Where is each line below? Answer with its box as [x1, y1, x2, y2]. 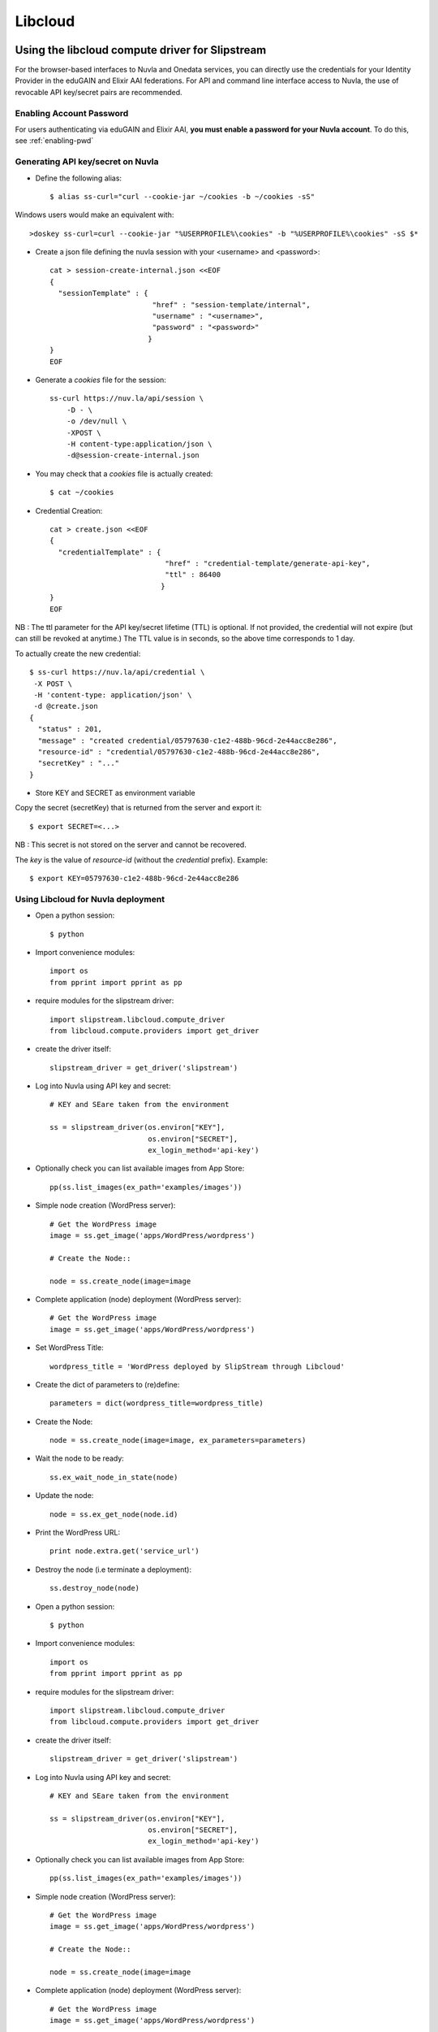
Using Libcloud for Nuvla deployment [15, 893, 165, 905]
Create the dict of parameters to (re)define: [35, 1379, 180, 1389]
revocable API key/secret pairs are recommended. [15, 87, 182, 97]
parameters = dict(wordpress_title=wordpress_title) [49, 1399, 264, 1408]
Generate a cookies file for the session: [35, 375, 166, 384]
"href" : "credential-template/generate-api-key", [165, 559, 371, 568]
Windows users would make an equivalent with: [15, 210, 174, 219]
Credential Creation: [35, 506, 103, 515]
